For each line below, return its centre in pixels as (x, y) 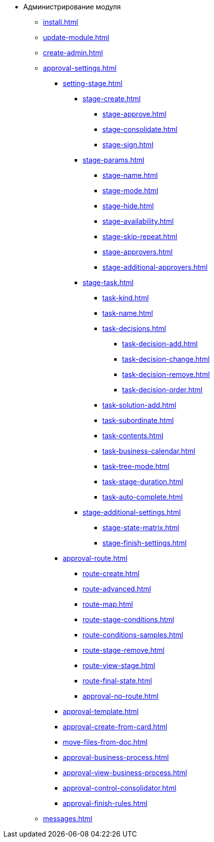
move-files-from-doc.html (105, 742)
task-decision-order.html (162, 390)
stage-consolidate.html (140, 129)
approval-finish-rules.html (105, 803)
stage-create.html (112, 99)
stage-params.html (113, 160)
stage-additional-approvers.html (155, 267)
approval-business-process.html (116, 757)
